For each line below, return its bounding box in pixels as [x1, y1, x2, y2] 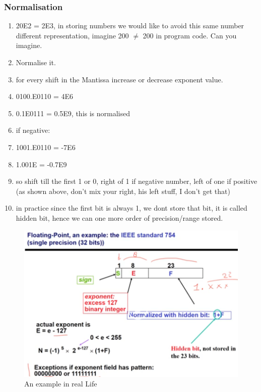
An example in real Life [24, 378, 97, 389]
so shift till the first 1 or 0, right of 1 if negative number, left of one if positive [16, 176, 257, 186]
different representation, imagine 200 [16, 30, 129, 40]
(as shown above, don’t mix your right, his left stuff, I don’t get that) [16, 185, 230, 196]
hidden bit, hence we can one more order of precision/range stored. [16, 212, 223, 223]
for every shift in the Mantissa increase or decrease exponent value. [16, 74, 223, 84]
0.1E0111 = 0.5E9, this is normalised [16, 108, 130, 118]
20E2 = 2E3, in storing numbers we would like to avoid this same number [16, 20, 244, 31]
